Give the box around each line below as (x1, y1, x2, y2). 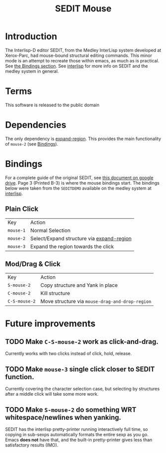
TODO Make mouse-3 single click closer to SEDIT (5, 365, 155, 373)
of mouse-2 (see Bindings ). (5, 141, 58, 147)
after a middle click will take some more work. (5, 391, 99, 397)
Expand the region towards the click (30, 243, 114, 250)
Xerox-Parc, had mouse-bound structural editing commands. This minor (5, 52, 152, 58)
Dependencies (5, 119, 66, 131)
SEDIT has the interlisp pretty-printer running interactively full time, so (5, 426, 148, 432)
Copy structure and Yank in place (40, 282, 118, 289)
